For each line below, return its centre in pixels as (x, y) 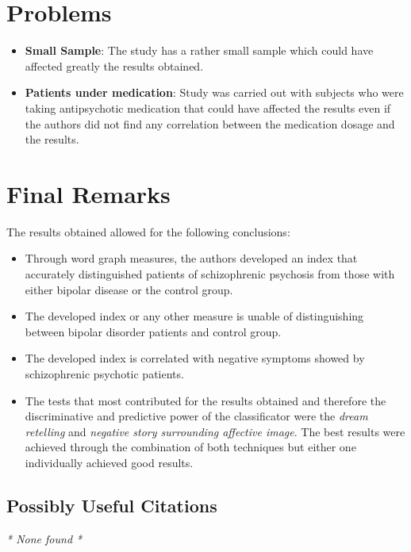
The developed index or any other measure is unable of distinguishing (194, 316)
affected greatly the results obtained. (114, 65)
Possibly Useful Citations (112, 505)
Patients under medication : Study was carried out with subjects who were (214, 92)
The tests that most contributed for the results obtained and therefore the (205, 400)
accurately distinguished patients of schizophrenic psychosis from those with (210, 274)
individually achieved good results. (109, 462)
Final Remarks (88, 193)
